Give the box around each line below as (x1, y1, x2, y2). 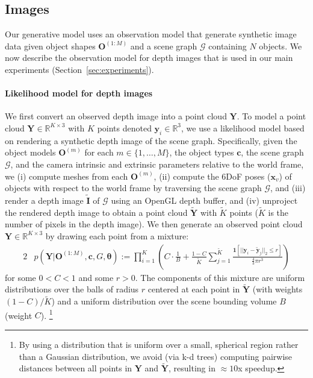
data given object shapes (5, 39, 96, 52)
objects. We (259, 39, 302, 52)
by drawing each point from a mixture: (45, 229, 189, 242)
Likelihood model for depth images (5, 87, 153, 99)
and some (78, 271, 114, 283)
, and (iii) (270, 181, 306, 194)
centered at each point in (147, 283, 240, 295)
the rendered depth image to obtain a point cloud (5, 206, 188, 218)
